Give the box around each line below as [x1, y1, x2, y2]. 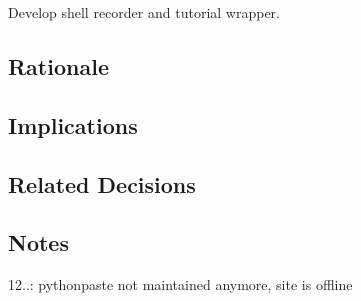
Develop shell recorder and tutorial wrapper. [8, 2, 280, 22]
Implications [8, 109, 138, 140]
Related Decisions [8, 168, 196, 199]
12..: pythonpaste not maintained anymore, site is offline [8, 274, 353, 295]
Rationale [8, 50, 109, 81]
